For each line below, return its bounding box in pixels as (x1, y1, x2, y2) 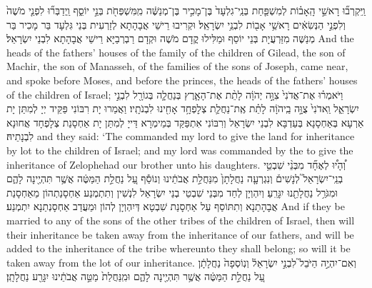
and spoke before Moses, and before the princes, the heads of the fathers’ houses (6, 72, 358, 87)
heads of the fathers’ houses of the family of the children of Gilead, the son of (6, 44, 346, 59)
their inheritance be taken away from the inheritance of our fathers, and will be (6, 227, 354, 242)
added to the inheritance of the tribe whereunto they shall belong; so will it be (6, 241, 351, 256)
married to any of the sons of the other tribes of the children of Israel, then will (6, 212, 355, 227)
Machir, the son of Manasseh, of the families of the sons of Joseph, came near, (6, 59, 348, 74)
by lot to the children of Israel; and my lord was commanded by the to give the (6, 142, 353, 157)
